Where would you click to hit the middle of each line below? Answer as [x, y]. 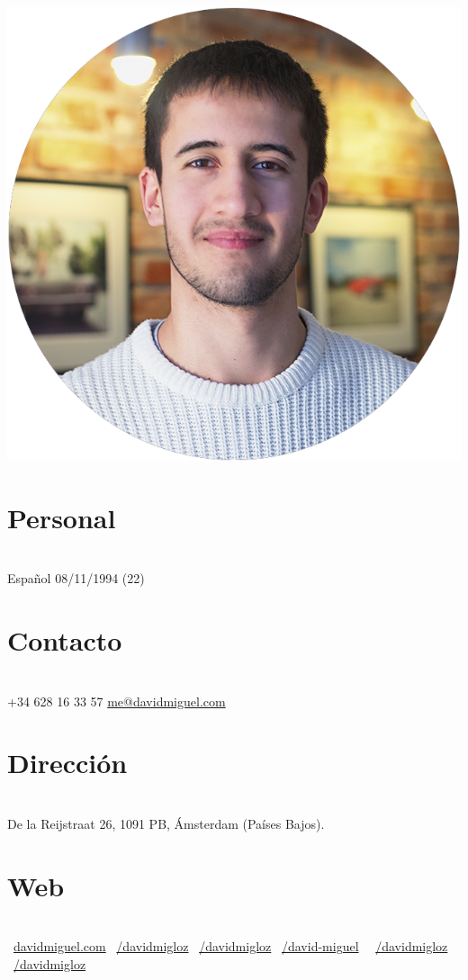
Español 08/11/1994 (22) [76, 578]
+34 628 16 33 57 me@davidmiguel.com [117, 701]
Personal [62, 517]
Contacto [65, 640]
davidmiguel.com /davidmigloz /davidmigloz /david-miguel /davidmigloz [231, 946]
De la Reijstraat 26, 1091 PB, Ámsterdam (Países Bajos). [166, 823]
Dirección [67, 763]
